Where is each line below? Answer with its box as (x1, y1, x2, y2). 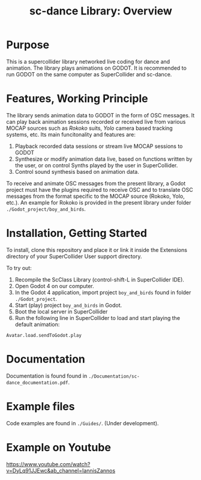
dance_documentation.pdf (6, 380, 68, 386)
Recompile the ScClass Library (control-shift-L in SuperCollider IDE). (14, 275, 185, 283)
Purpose (6, 38, 50, 52)
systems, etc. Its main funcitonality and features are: (6, 131, 136, 138)
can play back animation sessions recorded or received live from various (6, 118, 186, 125)
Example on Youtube (6, 440, 111, 454)
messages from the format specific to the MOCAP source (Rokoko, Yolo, (6, 192, 185, 200)
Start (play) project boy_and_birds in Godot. (14, 301, 122, 309)
